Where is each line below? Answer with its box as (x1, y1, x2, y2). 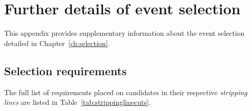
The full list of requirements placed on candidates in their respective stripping (4, 86, 247, 97)
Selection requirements (4, 62, 127, 78)
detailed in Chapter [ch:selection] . (4, 37, 110, 48)
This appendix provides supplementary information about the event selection (4, 28, 245, 38)
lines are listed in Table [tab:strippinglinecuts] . (4, 97, 151, 107)
